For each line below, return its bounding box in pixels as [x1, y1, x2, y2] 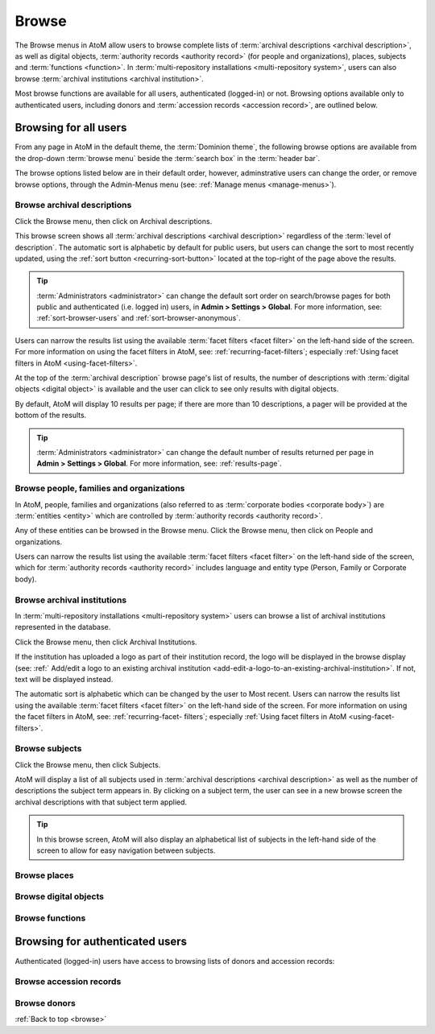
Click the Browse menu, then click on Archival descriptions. [14, 216, 213, 225]
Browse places [14, 870, 74, 881]
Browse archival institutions [14, 594, 127, 606]
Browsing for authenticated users [14, 935, 188, 949]
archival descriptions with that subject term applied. [14, 797, 188, 807]
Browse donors [14, 997, 76, 1008]
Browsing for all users [14, 121, 127, 134]
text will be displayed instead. [14, 674, 114, 684]
